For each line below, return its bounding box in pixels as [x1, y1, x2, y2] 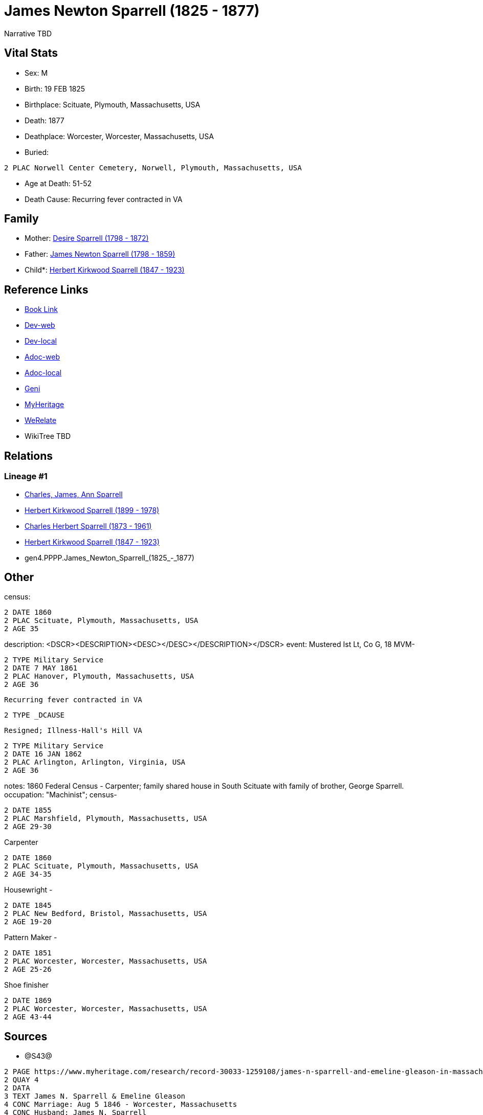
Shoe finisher [4, 980, 49, 990]
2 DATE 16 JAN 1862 [4, 750, 82, 759]
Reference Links [4, 283, 89, 296]
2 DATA [4, 1084, 30, 1092]
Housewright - [4, 885, 53, 895]
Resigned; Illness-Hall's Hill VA [4, 726, 142, 735]
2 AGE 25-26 [4, 965, 52, 974]
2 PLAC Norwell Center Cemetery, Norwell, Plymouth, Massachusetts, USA [4, 163, 302, 172]
